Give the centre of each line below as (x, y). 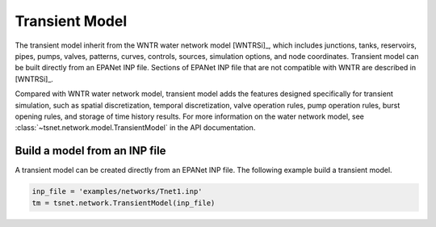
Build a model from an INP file (90, 151)
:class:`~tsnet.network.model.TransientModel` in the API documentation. (135, 128)
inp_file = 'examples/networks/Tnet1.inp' (117, 191)
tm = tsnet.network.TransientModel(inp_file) (124, 203)
